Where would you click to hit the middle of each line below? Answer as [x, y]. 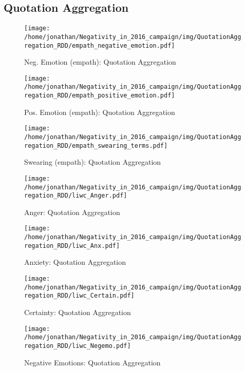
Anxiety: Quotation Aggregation [75, 262]
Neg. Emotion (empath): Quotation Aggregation [100, 62]
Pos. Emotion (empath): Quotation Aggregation [100, 112]
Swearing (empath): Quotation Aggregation [93, 162]
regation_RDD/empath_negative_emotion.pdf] [100, 45]
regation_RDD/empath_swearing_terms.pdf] [96, 145]
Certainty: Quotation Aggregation [78, 312]
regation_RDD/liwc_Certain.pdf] [79, 296]
